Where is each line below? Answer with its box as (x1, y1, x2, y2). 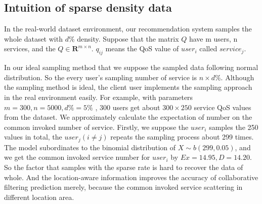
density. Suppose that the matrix (77, 33, 179, 44)
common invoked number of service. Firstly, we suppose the (4, 121, 189, 132)
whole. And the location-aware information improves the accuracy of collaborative (4, 172, 258, 182)
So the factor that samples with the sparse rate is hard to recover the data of (4, 161, 243, 172)
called (199, 43, 217, 54)
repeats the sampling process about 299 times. (110, 131, 254, 142)
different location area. (4, 191, 74, 202)
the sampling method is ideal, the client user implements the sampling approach (4, 82, 252, 92)
